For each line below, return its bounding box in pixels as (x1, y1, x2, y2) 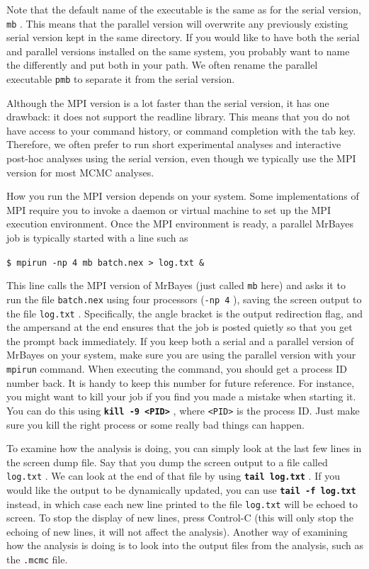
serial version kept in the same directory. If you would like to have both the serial (6, 30, 360, 45)
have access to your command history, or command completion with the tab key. (6, 123, 356, 137)
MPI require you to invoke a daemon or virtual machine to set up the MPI (6, 202, 331, 217)
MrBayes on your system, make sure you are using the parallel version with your (6, 347, 356, 362)
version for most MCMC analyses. (6, 164, 154, 179)
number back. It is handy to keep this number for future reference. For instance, (6, 375, 355, 390)
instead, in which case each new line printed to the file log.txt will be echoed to (6, 496, 358, 511)
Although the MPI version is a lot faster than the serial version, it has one (6, 95, 329, 110)
